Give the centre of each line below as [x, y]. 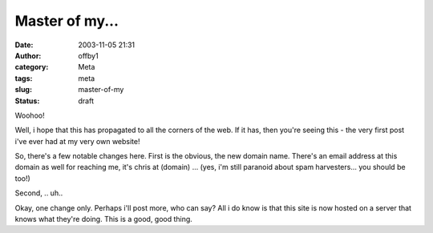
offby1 [89, 55]
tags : [24, 78]
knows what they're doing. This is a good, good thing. [103, 219]
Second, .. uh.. [39, 193]
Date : [24, 45]
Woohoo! [30, 115]
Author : [28, 55]
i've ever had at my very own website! [77, 141]
